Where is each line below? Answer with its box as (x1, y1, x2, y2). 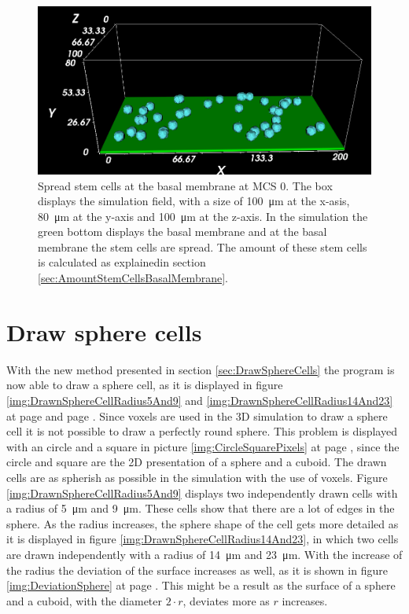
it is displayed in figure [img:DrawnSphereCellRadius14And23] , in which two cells (6, 531, 399, 547)
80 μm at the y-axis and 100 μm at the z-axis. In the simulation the (38, 208, 368, 224)
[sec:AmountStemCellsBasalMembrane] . (38, 270, 228, 286)
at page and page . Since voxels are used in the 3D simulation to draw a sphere (6, 407, 388, 424)
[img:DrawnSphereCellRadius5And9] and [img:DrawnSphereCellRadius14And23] (6, 392, 393, 408)
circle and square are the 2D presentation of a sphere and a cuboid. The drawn (6, 454, 387, 470)
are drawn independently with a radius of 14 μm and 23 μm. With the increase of (6, 546, 403, 562)
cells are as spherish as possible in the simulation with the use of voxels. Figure (6, 469, 388, 485)
